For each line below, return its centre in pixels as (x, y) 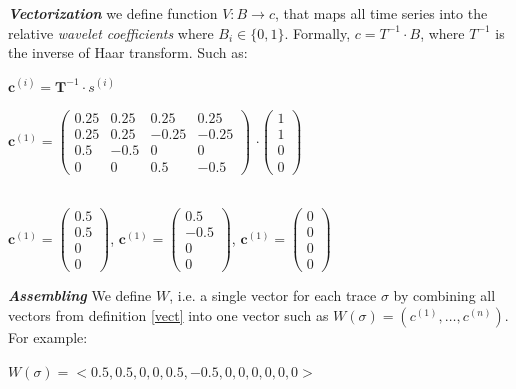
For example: (48, 336)
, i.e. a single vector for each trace (273, 295)
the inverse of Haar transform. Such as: (128, 52)
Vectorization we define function (113, 13)
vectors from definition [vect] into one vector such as (168, 314)
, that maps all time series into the (381, 13)
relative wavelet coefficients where (111, 32)
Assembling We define (80, 295)
